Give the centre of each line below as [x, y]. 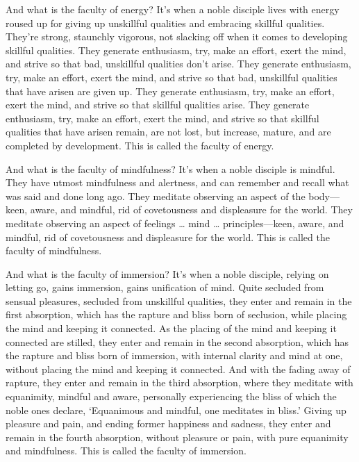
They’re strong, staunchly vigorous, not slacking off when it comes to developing [177, 36]
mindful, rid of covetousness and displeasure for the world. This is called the [168, 237]
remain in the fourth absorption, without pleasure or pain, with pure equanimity [177, 437]
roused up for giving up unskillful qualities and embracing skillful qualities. [165, 23]
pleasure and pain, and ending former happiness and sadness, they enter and [168, 423]
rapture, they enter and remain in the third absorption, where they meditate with [179, 382]
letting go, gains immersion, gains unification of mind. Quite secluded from [165, 287]
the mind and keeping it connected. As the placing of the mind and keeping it [171, 328]
